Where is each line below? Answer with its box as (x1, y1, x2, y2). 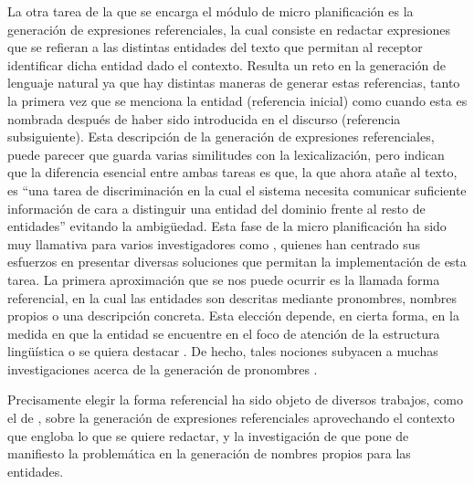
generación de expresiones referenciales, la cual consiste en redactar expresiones (7, 19, 450, 38)
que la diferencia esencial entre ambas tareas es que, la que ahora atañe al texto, (7, 163, 458, 182)
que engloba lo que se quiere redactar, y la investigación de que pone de (7, 426, 409, 445)
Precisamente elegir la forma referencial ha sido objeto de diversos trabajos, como (7, 390, 463, 409)
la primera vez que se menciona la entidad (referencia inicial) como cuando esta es (7, 90, 468, 110)
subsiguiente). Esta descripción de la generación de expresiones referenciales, (7, 127, 435, 146)
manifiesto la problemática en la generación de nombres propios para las (7, 444, 411, 463)
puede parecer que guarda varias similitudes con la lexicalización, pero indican (7, 144, 445, 163)
